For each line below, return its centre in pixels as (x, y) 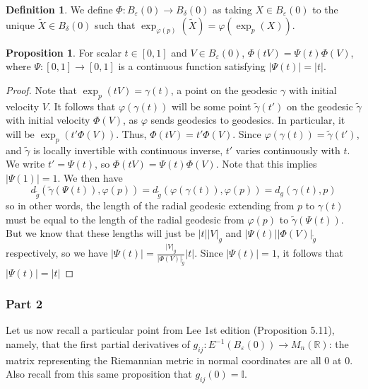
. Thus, (131, 133)
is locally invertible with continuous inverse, (128, 150)
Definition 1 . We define (59, 9)
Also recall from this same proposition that (99, 374)
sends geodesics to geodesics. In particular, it (248, 120)
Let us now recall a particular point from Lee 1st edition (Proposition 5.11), (170, 330)
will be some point (211, 106)
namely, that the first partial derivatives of (98, 344)
